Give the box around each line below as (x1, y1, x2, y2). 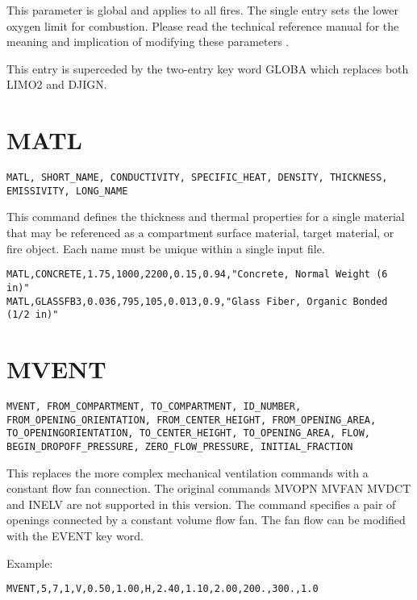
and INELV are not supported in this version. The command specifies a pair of (6, 495, 396, 512)
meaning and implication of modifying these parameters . (6, 33, 290, 50)
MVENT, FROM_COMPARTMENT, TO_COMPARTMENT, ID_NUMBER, (6, 400, 302, 412)
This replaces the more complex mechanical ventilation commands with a (6, 464, 369, 481)
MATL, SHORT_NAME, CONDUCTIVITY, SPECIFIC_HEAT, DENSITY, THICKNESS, (6, 172, 388, 184)
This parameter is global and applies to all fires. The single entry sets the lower (6, 2, 399, 18)
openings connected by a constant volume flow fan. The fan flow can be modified (6, 511, 406, 528)
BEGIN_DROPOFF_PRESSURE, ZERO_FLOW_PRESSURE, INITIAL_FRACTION (6, 440, 353, 452)
